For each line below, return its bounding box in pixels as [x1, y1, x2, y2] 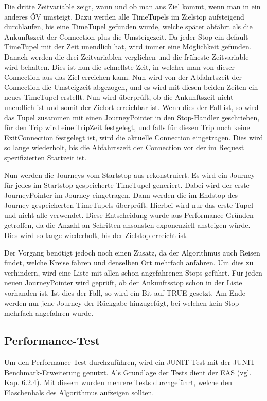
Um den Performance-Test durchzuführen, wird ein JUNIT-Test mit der [4, 357, 231, 368]
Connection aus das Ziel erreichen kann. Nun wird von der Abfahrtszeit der [4, 71, 242, 82]
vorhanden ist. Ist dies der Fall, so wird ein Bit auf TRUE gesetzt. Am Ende [4, 287, 245, 298]
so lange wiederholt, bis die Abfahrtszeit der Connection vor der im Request [4, 142, 244, 153]
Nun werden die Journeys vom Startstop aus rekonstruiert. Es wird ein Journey [4, 169, 255, 180]
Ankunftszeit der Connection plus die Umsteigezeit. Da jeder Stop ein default [4, 31, 248, 42]
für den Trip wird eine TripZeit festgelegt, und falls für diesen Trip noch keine [4, 122, 250, 133]
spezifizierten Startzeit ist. [4, 152, 87, 162]
